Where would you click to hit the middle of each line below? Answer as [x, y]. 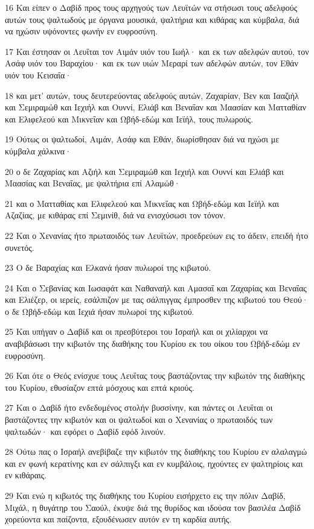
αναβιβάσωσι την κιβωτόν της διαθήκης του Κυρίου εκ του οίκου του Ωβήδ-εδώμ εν [152, 344]
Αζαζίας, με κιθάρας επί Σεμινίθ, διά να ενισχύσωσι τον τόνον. [115, 215]
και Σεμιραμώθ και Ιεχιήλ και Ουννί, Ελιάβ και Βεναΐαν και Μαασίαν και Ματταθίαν [155, 107]
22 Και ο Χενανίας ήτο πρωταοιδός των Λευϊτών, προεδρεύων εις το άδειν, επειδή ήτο [157, 235]
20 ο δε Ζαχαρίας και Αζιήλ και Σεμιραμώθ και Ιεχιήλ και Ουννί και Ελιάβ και [144, 171]
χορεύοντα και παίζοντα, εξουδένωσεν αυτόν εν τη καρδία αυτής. [118, 519]
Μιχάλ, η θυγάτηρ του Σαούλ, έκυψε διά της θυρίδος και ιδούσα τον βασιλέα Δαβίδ [153, 507]
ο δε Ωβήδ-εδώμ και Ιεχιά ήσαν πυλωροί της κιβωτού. [100, 311]
